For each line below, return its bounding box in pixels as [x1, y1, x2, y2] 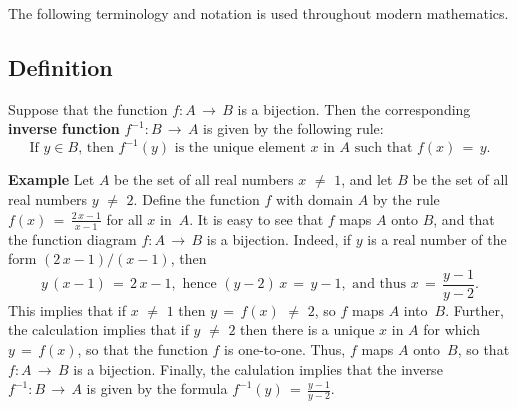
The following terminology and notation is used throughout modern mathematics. [8, 3, 509, 23]
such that [354, 141, 413, 156]
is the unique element [174, 141, 306, 156]
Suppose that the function [8, 98, 168, 119]
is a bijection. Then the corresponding [237, 98, 471, 119]
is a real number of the [367, 228, 507, 249]
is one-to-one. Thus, [224, 338, 346, 359]
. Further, [445, 299, 504, 320]
